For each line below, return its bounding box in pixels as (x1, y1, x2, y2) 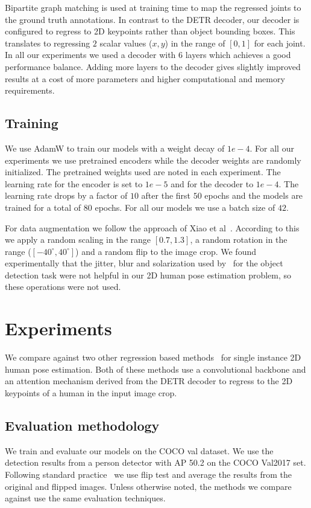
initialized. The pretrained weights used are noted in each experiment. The (5, 166, 281, 178)
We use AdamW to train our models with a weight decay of (5, 141, 225, 154)
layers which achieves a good (185, 48, 291, 61)
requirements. (5, 84, 55, 97)
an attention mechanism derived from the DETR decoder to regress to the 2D (5, 375, 293, 387)
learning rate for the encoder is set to (5, 177, 143, 190)
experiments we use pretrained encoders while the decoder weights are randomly (5, 153, 301, 166)
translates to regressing (5, 36, 90, 49)
